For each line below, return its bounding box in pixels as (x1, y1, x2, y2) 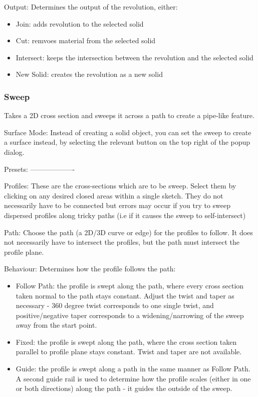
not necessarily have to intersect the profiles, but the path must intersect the (4, 237, 239, 247)
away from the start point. (16, 320, 97, 330)
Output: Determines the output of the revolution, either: (4, 2, 178, 12)
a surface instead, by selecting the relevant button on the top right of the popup (4, 137, 250, 147)
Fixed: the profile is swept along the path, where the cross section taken (16, 336, 237, 347)
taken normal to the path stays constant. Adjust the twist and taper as (16, 290, 234, 301)
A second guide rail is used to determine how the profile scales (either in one (16, 373, 251, 383)
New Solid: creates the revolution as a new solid (16, 69, 163, 79)
